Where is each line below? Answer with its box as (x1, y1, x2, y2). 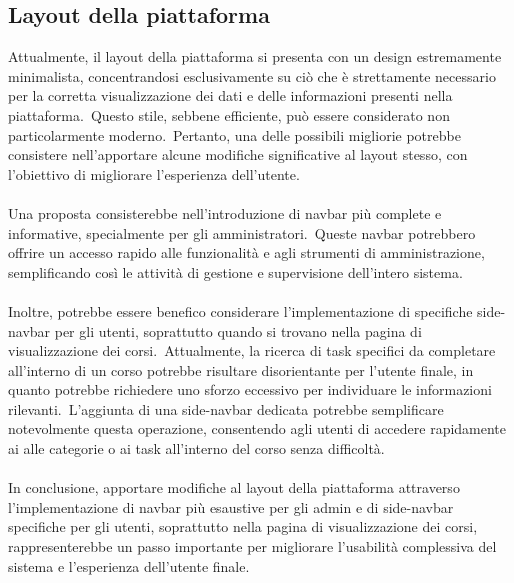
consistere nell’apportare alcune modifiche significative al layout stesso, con (8, 144, 468, 165)
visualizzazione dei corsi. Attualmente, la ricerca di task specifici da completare (8, 340, 496, 361)
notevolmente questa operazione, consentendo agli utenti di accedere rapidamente (8, 418, 507, 439)
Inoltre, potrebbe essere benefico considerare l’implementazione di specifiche (8, 300, 473, 321)
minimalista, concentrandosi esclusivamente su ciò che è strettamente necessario (8, 65, 496, 86)
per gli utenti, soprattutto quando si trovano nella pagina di (54, 320, 422, 341)
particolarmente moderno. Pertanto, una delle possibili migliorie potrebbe (8, 124, 461, 145)
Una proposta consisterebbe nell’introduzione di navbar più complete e (8, 202, 442, 223)
